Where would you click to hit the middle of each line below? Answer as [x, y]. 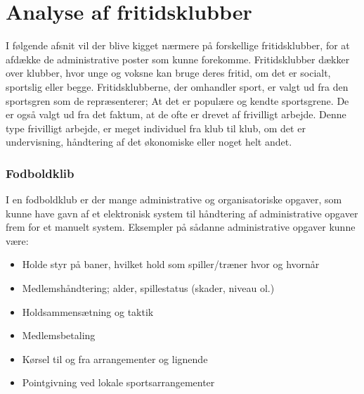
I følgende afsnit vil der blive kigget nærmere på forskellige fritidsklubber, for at [178, 45]
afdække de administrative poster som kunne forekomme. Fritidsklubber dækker [178, 59]
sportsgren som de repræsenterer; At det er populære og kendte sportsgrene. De [177, 100]
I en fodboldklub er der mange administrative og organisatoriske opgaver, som [174, 199]
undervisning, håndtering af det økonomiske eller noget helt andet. [149, 142]
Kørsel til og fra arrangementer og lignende [115, 358]
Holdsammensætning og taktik [88, 311]
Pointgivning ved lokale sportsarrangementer [118, 382]
